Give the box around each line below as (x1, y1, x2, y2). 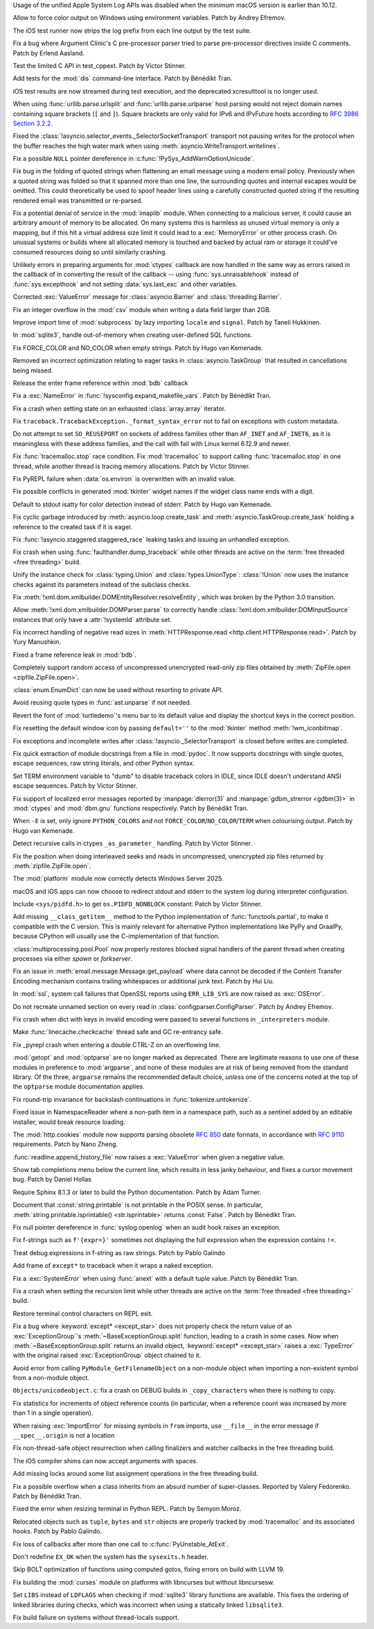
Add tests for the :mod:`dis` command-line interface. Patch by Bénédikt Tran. (12, 74, 233, 83)
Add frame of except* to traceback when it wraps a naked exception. (12, 1261, 213, 1270)
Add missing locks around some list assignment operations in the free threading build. (12, 1469, 258, 1478)
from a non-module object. (12, 1374, 90, 1382)
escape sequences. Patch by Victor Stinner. (12, 782, 138, 790)
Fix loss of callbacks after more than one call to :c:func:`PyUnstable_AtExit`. (12, 1540, 229, 1548)
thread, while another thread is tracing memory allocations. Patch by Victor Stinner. (12, 462, 251, 470)
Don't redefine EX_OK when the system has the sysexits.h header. (12, 1552, 209, 1560)
